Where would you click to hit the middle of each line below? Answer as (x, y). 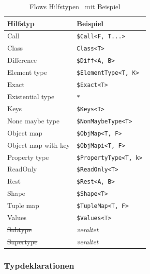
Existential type (31, 96)
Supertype (22, 241)
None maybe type (33, 120)
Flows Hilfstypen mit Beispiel (75, 6)
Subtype (20, 229)
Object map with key (39, 145)
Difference (22, 60)
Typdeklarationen (39, 265)
